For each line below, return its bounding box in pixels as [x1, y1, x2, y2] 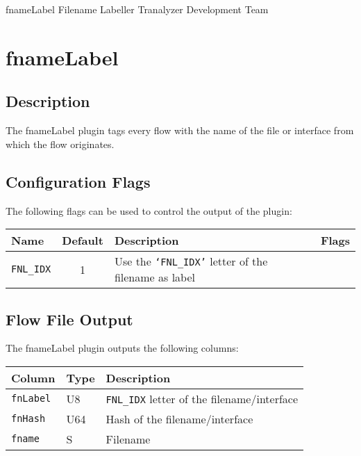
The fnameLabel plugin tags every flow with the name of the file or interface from [6, 123, 354, 138]
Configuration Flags [6, 170, 151, 192]
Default [62, 232, 103, 249]
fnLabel [11, 393, 51, 405]
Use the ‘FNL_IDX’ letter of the [114, 253, 268, 270]
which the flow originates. [6, 136, 115, 151]
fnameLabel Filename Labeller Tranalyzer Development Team [6, 2, 269, 16]
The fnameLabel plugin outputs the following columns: [6, 341, 239, 355]
